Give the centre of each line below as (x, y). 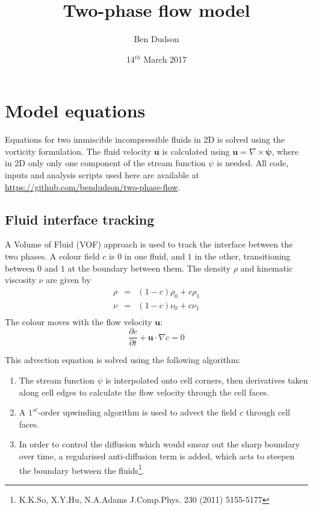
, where (285, 151)
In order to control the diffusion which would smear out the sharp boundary (159, 444)
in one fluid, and (155, 256)
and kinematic (267, 268)
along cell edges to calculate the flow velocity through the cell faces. (144, 392)
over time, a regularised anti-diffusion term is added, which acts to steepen (157, 456)
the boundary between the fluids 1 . (82, 469)
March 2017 (165, 59)
